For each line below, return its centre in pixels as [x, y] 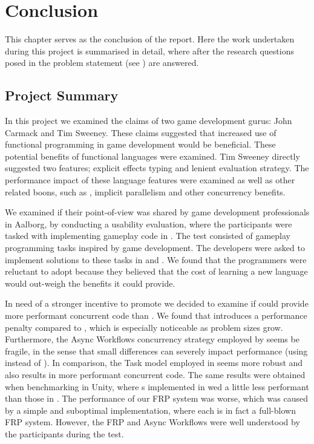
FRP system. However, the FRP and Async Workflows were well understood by [152, 422]
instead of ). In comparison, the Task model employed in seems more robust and [154, 363]
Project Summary [62, 95]
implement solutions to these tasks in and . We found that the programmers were [156, 259]
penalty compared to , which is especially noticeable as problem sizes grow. [144, 327]
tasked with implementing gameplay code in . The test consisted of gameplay [148, 236]
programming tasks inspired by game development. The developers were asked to [155, 248]
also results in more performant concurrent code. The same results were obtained [155, 374]
